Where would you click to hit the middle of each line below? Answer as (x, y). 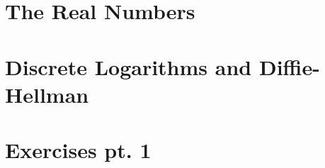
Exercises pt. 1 (78, 150)
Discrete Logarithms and (129, 66)
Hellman (47, 94)
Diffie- (289, 66)
